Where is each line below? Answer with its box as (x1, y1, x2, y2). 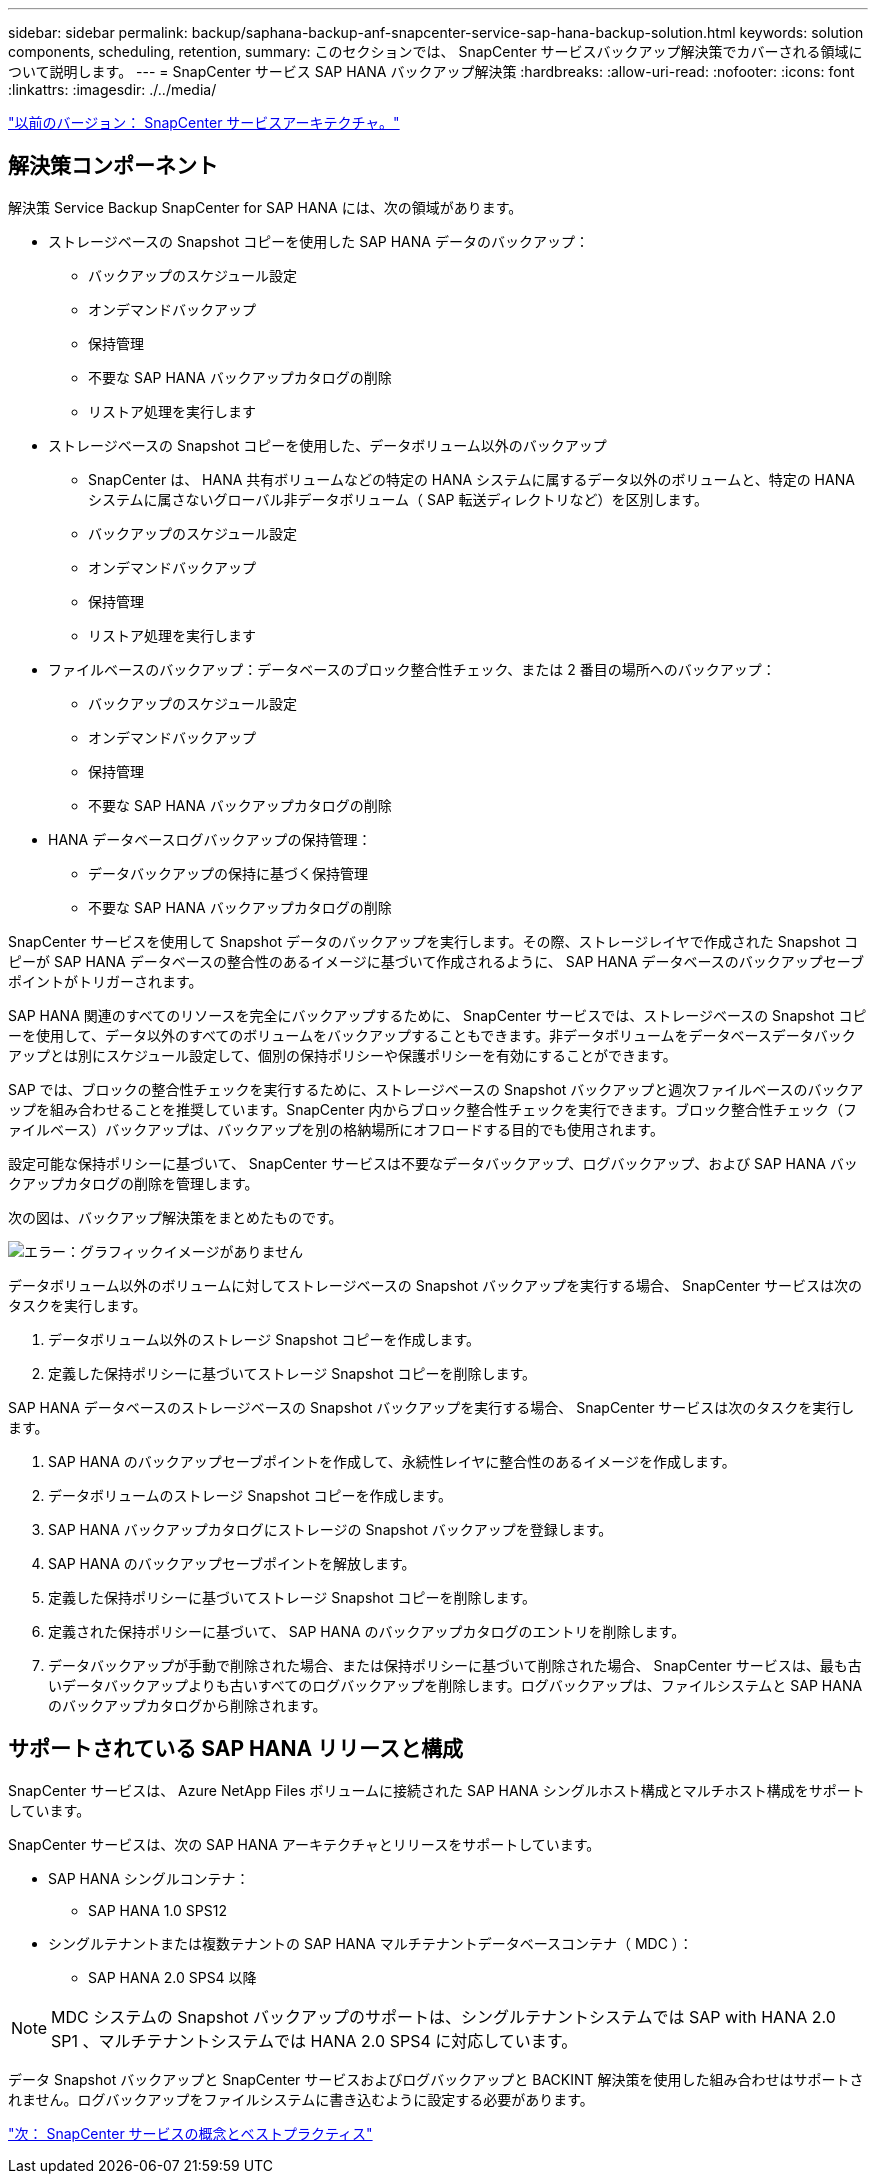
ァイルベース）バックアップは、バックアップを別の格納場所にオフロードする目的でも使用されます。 (8, 1120, 664, 1138)
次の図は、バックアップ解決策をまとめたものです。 (8, 1208, 343, 1226)
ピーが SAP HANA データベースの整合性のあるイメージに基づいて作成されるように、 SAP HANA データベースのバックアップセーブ (8, 952, 864, 970)
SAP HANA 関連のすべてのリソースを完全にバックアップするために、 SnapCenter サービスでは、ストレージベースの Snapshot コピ (8, 1006, 867, 1024)
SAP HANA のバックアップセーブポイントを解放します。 (48, 1554, 416, 1572)
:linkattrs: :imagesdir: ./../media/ (8, 81, 217, 98)
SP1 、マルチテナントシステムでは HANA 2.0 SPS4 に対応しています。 (51, 2030, 578, 2051)
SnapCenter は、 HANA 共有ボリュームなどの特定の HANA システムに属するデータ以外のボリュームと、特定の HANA (88, 470, 855, 488)
